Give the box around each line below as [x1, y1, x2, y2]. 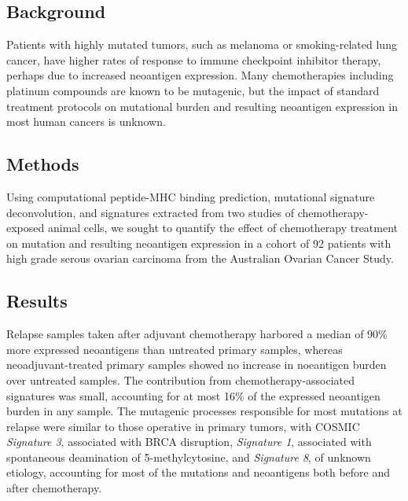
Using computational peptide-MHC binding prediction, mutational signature [6, 188, 375, 204]
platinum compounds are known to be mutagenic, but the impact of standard [6, 82, 380, 98]
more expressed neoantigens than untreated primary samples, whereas [6, 341, 343, 357]
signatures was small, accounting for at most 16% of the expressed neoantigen [6, 387, 380, 403]
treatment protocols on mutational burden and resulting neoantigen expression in [6, 98, 398, 114]
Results [6, 289, 68, 313]
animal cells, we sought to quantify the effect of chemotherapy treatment [47, 219, 399, 236]
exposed [6, 219, 45, 236]
